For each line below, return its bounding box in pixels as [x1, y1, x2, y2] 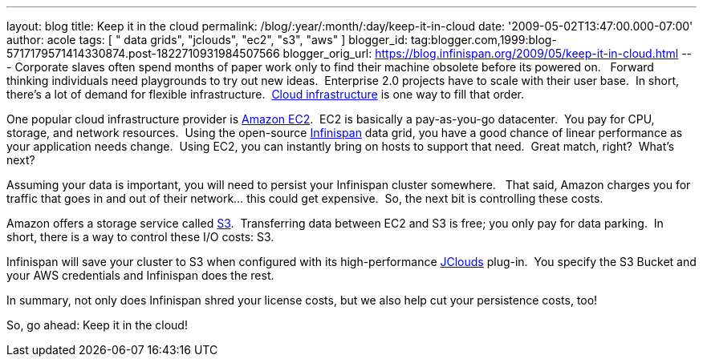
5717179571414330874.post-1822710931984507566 [6, 46, 280, 60]
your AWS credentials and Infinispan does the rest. [6, 268, 274, 282]
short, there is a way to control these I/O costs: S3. [6, 230, 274, 244]
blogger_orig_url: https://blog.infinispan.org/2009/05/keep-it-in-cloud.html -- [282, 46, 693, 60]
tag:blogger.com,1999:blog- [410, 33, 557, 46]
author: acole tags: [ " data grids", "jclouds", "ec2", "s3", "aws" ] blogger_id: [6, 33, 408, 46]
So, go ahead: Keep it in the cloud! [6, 318, 188, 332]
